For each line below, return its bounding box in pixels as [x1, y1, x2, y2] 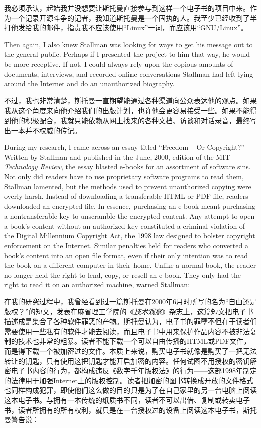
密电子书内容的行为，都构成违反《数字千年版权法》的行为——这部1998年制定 [4, 365, 257, 376]
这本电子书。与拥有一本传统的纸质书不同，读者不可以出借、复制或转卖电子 [4, 394, 250, 405]
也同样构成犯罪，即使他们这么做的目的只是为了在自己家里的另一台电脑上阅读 [4, 385, 257, 395]
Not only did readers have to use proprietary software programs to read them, [4, 171, 244, 181]
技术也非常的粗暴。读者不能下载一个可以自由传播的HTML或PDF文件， [18, 336, 251, 346]
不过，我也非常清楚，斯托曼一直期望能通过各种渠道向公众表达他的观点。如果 [4, 95, 257, 105]
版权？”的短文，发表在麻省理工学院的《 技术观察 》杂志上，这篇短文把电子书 [4, 306, 253, 316]
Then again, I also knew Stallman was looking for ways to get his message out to [4, 39, 253, 49]
